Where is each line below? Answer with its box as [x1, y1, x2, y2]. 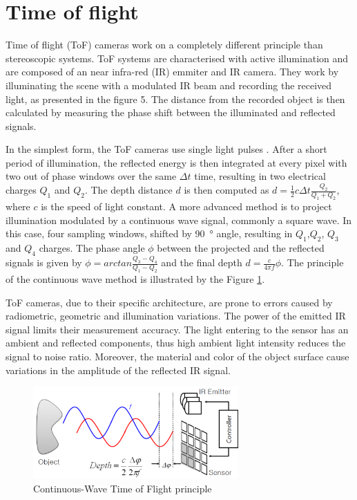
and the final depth [161, 255, 242, 270]
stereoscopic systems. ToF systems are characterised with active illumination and [6, 50, 349, 65]
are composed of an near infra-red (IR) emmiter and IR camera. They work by [6, 64, 339, 79]
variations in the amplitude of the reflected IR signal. [6, 362, 231, 377]
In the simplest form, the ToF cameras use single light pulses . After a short [6, 142, 327, 156]
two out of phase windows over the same [6, 169, 177, 183]
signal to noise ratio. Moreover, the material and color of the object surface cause [6, 349, 349, 363]
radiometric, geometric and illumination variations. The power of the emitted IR [6, 308, 346, 323]
